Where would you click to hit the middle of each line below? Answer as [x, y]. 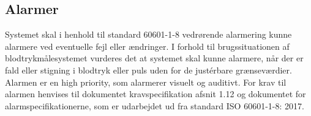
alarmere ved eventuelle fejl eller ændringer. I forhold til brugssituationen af [147, 46]
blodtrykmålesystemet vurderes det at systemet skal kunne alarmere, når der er [154, 58]
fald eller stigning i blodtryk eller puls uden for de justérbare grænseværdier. [148, 70]
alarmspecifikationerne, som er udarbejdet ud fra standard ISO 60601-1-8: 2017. [155, 105]
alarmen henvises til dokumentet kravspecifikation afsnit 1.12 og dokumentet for [155, 94]
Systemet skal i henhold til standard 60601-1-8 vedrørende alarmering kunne [148, 34]
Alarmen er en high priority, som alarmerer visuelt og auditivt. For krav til [146, 82]
